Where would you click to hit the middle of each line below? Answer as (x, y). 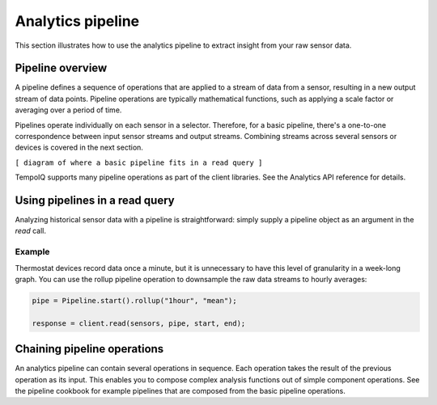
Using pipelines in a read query (95, 200)
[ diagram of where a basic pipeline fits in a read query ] (139, 162)
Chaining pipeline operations (89, 349)
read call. (31, 231)
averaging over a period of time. (68, 110)
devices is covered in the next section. (79, 148)
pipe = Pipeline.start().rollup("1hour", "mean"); (135, 300)
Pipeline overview (61, 68)
